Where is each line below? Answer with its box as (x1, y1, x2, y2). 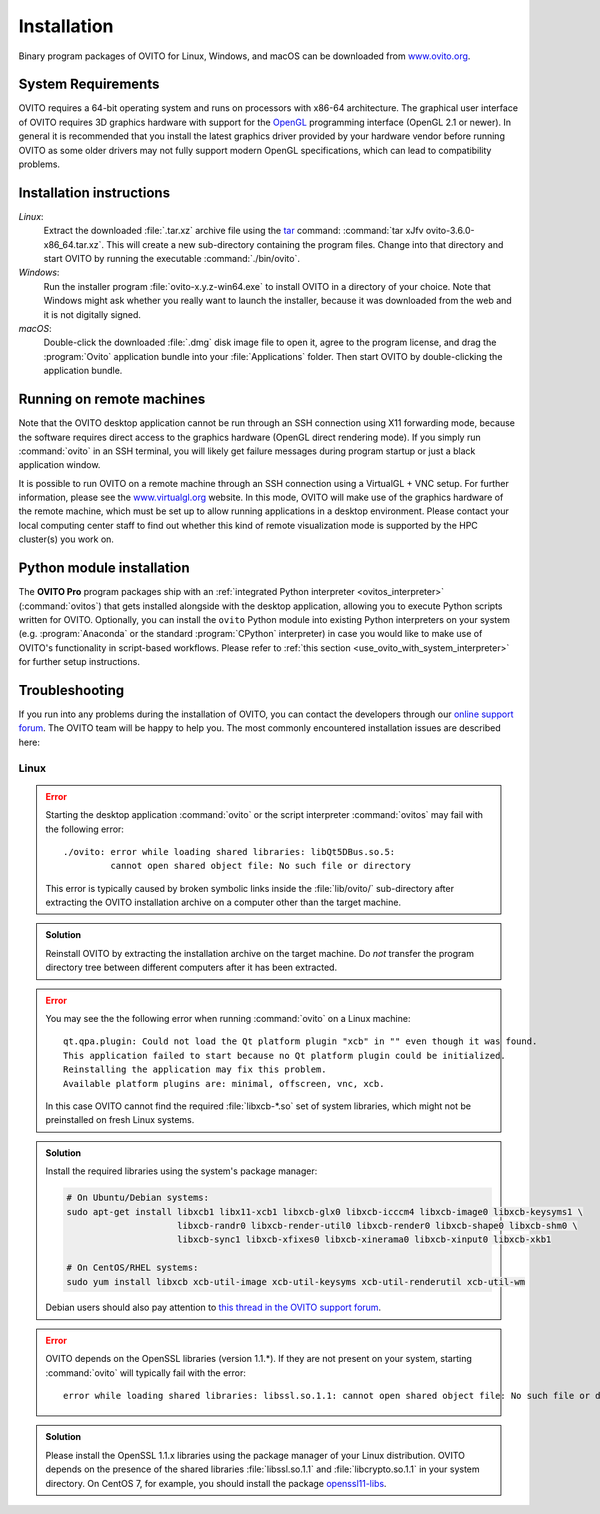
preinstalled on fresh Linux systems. (45, 1114, 195, 1126)
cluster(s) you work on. (18, 533, 115, 545)
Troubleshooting (18, 681, 125, 699)
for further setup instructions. (18, 656, 140, 668)
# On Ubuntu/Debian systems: (66, 1192, 210, 1204)
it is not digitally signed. (43, 308, 142, 320)
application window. (18, 459, 101, 471)
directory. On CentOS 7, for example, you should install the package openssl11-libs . (45, 1477, 387, 1489)
